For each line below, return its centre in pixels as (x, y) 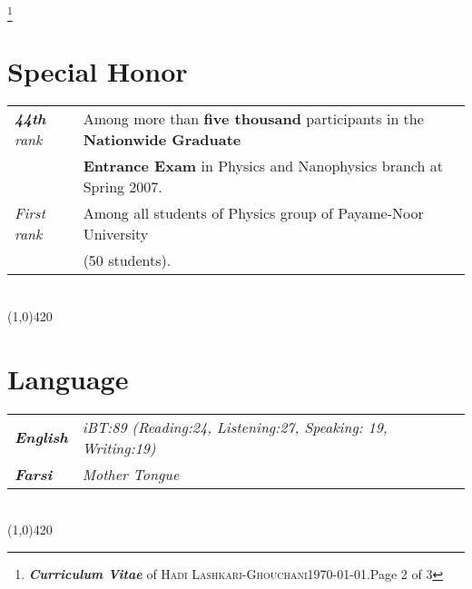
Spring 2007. (123, 187)
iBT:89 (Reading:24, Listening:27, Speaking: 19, (235, 427)
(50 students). (127, 260)
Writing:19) (119, 447)
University (116, 234)
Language (68, 378)
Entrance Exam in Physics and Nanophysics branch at (263, 166)
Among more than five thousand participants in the (253, 119)
